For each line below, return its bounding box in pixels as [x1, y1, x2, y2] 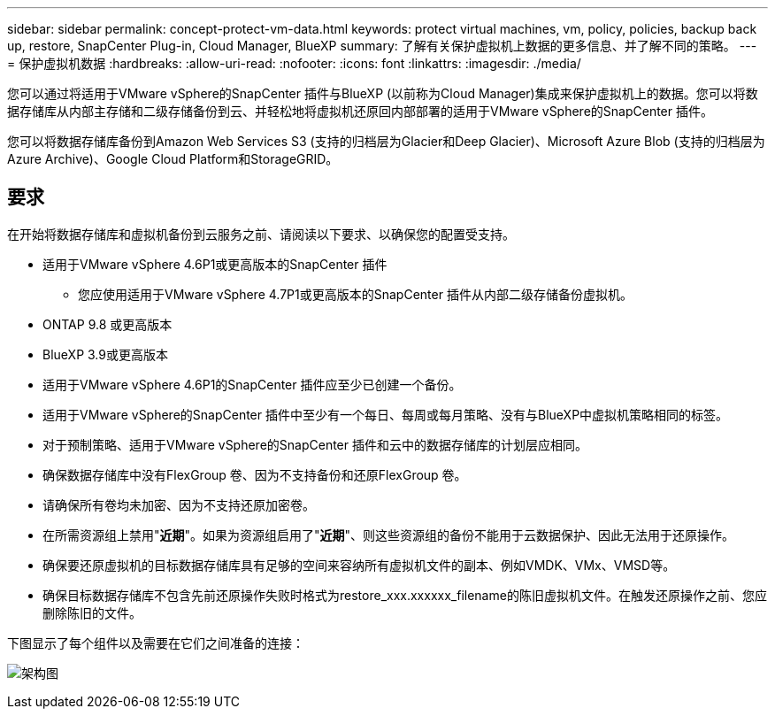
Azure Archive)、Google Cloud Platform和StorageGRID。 [7, 151, 339, 166]
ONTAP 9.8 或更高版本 [42, 316, 173, 332]
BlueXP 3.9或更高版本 [42, 346, 168, 362]
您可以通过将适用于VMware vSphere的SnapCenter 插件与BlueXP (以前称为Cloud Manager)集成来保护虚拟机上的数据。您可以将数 [7, 86, 758, 101]
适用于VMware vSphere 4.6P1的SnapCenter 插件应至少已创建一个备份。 [42, 376, 462, 392]
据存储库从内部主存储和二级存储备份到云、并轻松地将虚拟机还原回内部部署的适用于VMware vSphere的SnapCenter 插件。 [7, 104, 713, 119]
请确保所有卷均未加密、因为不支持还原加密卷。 [42, 497, 315, 512]
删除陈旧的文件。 [42, 604, 142, 620]
